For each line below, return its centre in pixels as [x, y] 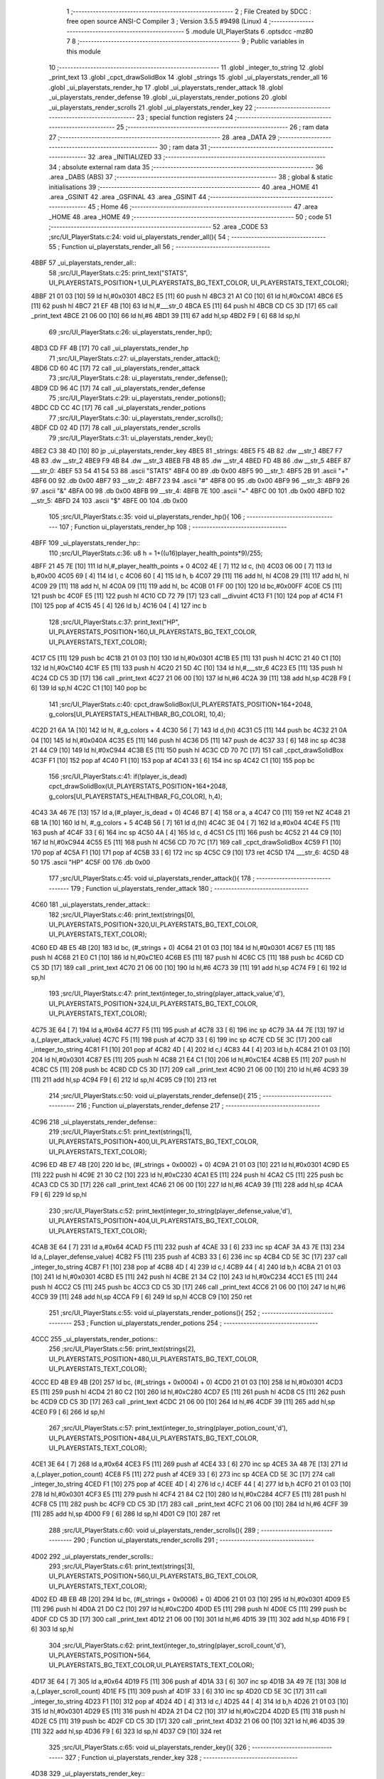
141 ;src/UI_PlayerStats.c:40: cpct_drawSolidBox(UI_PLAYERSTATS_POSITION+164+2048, [181, 704]
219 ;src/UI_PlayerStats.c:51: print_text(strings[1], [120, 1132]
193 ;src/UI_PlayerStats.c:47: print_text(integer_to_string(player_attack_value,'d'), [167, 993]
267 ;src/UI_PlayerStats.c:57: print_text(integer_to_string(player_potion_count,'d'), [168, 1428]
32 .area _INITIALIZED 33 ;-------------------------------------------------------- [207, 157]
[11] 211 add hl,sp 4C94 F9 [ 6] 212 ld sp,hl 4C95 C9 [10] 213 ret [124, 1079]
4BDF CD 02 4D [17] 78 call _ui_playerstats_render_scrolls [116, 428]
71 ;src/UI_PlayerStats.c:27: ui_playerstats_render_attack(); [134, 358]
